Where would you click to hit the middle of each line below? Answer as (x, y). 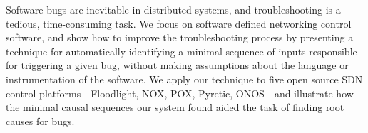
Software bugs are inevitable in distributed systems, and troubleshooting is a (173, 9)
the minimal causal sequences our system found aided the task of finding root (175, 107)
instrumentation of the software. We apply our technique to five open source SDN (184, 79)
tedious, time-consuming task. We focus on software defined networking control (179, 23)
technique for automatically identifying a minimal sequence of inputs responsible (182, 51)
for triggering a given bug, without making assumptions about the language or (177, 65)
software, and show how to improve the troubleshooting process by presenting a (180, 37)
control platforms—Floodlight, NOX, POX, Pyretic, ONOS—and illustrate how (180, 93)
